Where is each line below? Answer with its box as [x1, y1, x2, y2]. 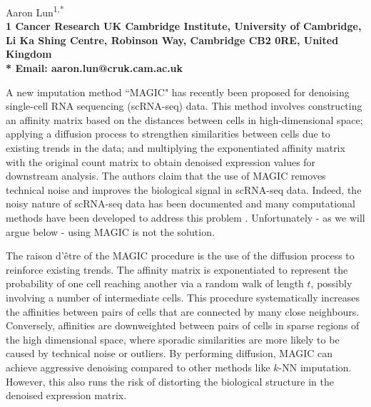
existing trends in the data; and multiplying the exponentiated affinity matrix [6, 140, 345, 155]
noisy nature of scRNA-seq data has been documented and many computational [6, 196, 355, 211]
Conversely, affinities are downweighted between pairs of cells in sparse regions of [6, 318, 360, 333]
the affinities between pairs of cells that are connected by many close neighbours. [6, 304, 360, 319]
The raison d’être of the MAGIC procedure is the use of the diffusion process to [6, 248, 355, 263]
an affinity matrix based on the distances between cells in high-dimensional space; [6, 112, 363, 127]
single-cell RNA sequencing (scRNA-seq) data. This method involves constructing [6, 98, 362, 113]
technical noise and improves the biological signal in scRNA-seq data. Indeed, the [6, 182, 362, 197]
